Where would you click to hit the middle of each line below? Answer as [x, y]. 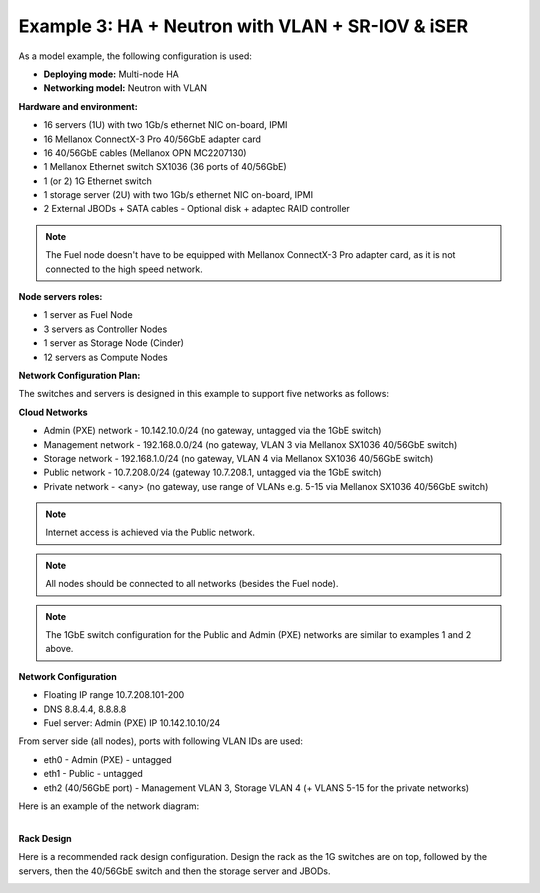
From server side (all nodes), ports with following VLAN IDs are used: [161, 741]
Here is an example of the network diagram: [109, 806]
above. [59, 649]
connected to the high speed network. [124, 269]
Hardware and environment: [78, 106]
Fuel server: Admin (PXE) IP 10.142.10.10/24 [132, 723]
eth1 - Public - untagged [93, 774]
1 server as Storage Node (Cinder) [114, 343]
